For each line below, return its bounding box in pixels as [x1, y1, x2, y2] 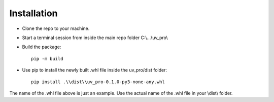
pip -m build [31, 56, 63, 61]
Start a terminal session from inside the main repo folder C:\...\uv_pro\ [22, 35, 168, 41]
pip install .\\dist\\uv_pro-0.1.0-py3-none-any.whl [31, 79, 165, 85]
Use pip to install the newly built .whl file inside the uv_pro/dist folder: [22, 67, 167, 73]
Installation [9, 8, 58, 19]
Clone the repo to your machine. [22, 25, 90, 31]
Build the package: [22, 44, 61, 50]
